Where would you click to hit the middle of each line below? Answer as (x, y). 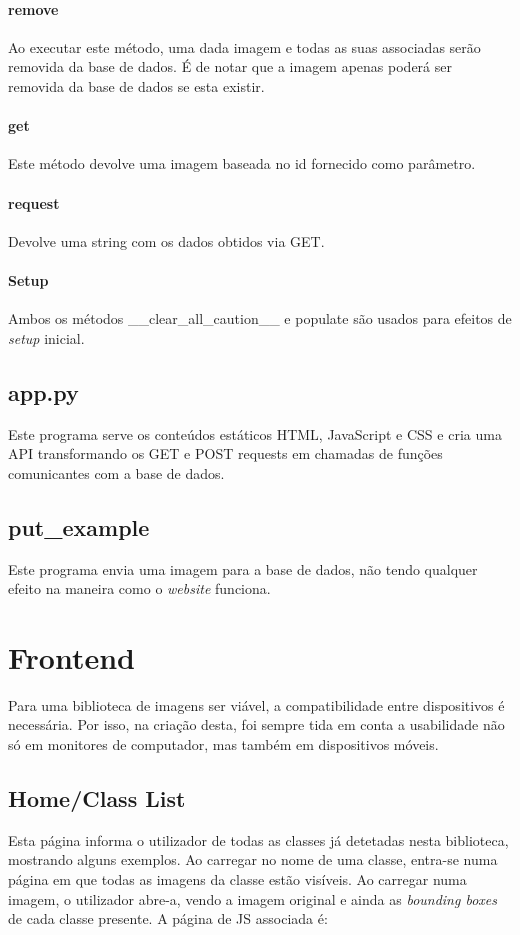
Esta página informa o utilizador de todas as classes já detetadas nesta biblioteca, (258, 839)
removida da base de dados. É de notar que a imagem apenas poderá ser (230, 66)
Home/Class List (97, 798)
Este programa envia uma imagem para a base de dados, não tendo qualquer (243, 568)
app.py (43, 391)
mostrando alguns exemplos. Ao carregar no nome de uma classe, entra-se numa (253, 859)
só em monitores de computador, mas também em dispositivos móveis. (223, 744)
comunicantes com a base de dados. (116, 472)
